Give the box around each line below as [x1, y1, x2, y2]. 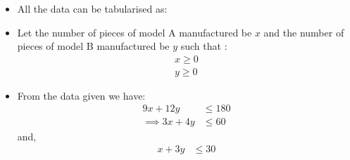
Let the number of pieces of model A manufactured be [17, 25, 252, 39]
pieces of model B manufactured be [17, 39, 170, 53]
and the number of [263, 25, 344, 39]
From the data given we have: [17, 88, 146, 102]
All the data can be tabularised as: [17, 1, 168, 15]
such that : [180, 39, 227, 53]
